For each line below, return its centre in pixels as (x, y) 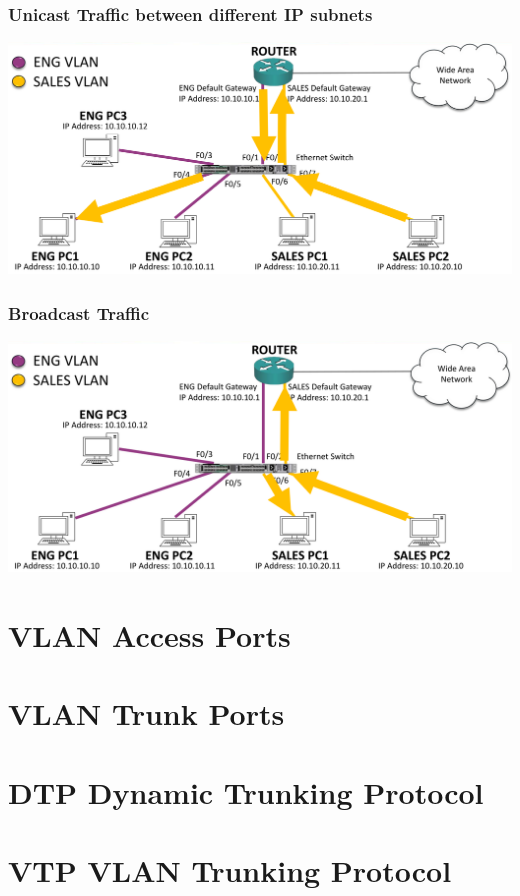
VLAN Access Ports (149, 634)
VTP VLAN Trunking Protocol (230, 870)
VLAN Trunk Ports (146, 713)
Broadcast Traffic (79, 312)
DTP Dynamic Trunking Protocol (246, 791)
